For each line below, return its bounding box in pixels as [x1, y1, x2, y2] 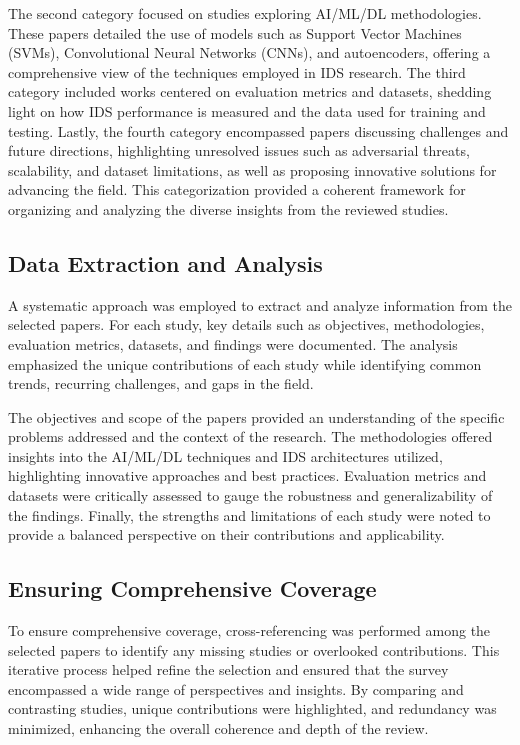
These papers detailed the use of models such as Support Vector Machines [8, 22, 462, 43]
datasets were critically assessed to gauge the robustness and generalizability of [8, 485, 493, 506]
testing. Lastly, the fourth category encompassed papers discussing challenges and [8, 120, 509, 141]
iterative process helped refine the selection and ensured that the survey [8, 659, 449, 680]
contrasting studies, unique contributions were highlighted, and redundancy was [8, 698, 497, 719]
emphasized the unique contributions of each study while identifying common [8, 353, 482, 374]
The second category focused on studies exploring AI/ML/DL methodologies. [8, 3, 482, 23]
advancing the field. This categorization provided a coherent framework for [8, 179, 466, 200]
